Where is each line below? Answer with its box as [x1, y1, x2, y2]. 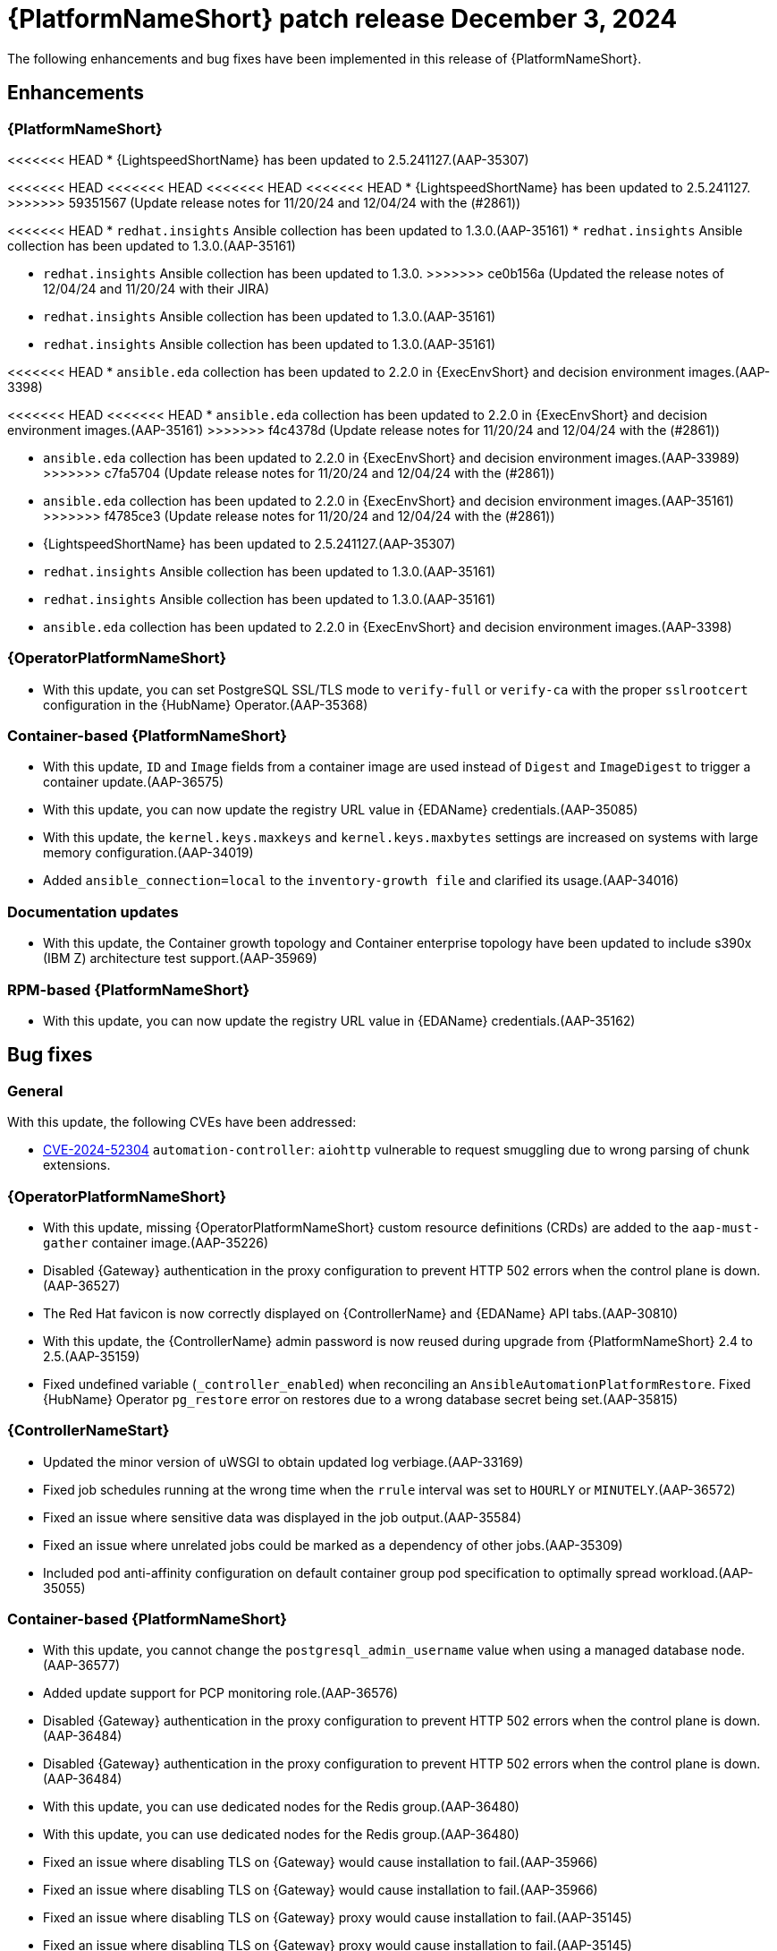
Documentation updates [7, 902, 179, 921]
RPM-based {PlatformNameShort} [7, 980, 250, 999]
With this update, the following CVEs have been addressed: [7, 1114, 357, 1130]
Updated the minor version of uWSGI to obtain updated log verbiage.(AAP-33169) [43, 1453, 524, 1470]
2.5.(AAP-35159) [43, 1348, 140, 1364]
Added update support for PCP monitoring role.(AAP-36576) [43, 1685, 399, 1701]
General [7, 1081, 63, 1100]
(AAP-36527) [43, 1277, 121, 1293]
